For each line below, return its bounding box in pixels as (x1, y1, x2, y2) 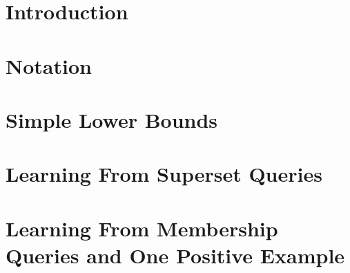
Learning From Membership (6, 214, 278, 242)
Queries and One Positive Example (6, 241, 345, 269)
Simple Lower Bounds (6, 105, 218, 133)
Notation (6, 51, 92, 79)
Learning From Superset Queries (6, 160, 322, 188)
